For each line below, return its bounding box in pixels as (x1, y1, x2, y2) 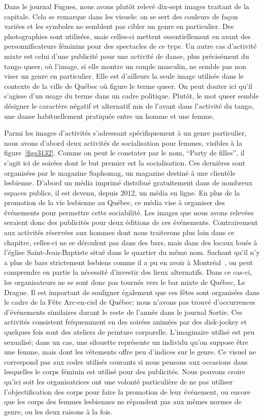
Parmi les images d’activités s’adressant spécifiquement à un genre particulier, (4, 127, 247, 138)
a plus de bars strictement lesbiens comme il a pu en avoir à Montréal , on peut (4, 256, 253, 267)
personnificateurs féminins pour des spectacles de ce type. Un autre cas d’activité (4, 41, 257, 51)
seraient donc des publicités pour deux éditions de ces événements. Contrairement (4, 217, 258, 228)
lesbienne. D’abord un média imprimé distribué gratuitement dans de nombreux (4, 177, 253, 188)
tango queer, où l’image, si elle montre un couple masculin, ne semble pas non (4, 60, 246, 71)
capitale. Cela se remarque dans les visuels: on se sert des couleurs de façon (4, 11, 238, 21)
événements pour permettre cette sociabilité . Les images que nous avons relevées (4, 207, 254, 217)
